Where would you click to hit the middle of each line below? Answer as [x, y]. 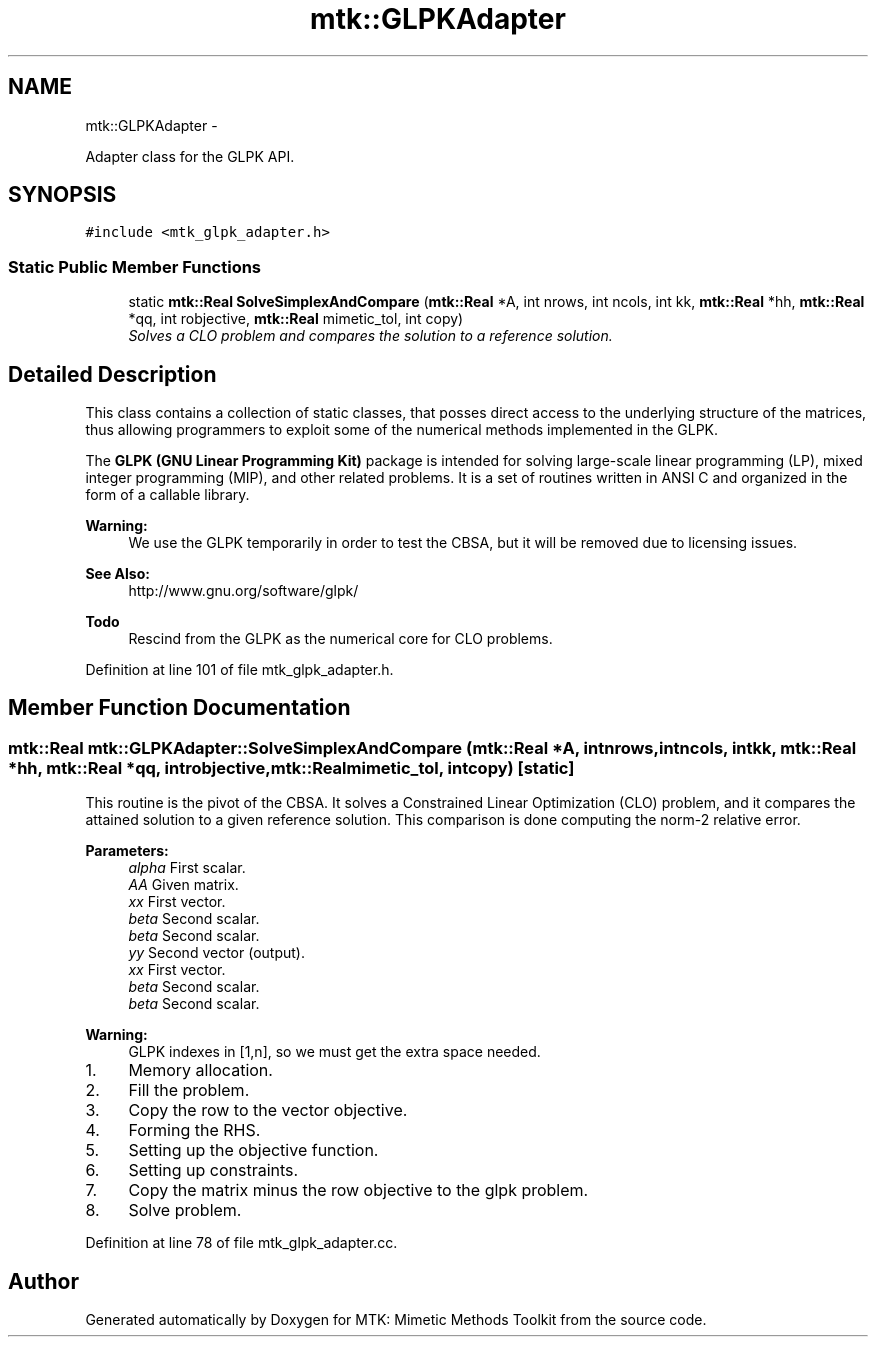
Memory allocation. [200, 1070]
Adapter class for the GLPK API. [190, 156]
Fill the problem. [189, 1090]
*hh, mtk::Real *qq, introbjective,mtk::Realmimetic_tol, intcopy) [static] [291, 767]
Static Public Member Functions [135, 266]
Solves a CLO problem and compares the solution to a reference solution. [370, 336]
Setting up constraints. [213, 1170]
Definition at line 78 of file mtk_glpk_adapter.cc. [241, 1243]
